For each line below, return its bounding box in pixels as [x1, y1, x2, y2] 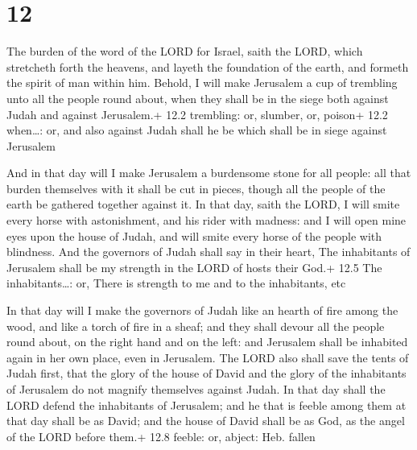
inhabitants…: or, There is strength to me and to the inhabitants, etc [6, 275, 346, 291]
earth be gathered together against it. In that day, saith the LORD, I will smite [6, 196, 400, 213]
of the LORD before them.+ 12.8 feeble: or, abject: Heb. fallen [6, 427, 316, 444]
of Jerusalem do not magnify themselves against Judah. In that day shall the [6, 381, 386, 397]
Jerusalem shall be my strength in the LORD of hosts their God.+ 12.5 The [6, 258, 382, 275]
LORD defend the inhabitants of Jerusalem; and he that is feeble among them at [6, 396, 407, 413]
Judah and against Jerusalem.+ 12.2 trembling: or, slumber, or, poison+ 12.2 [6, 105, 388, 122]
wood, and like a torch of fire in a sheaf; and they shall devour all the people [6, 317, 385, 334]
